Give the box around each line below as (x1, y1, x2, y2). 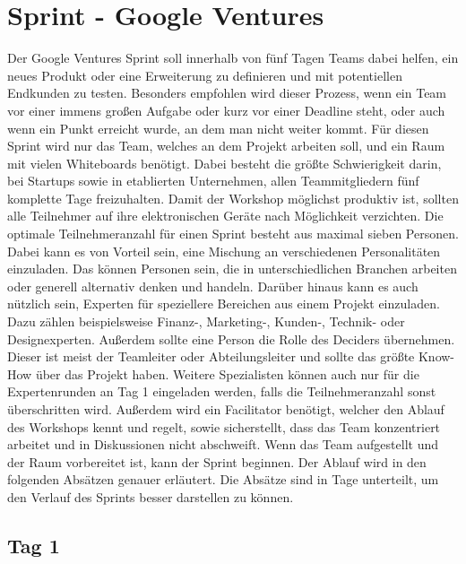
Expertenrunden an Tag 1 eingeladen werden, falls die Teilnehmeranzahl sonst (7, 382, 436, 401)
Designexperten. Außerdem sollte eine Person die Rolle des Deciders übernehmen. (7, 329, 455, 348)
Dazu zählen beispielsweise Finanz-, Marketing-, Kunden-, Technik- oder (7, 312, 405, 331)
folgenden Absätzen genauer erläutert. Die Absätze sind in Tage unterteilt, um (7, 470, 439, 489)
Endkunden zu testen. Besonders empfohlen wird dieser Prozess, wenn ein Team (7, 83, 447, 102)
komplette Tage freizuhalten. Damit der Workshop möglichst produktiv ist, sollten (7, 188, 459, 207)
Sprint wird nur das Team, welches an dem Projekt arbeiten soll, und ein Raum (7, 136, 445, 155)
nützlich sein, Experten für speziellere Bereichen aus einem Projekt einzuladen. (7, 294, 440, 313)
